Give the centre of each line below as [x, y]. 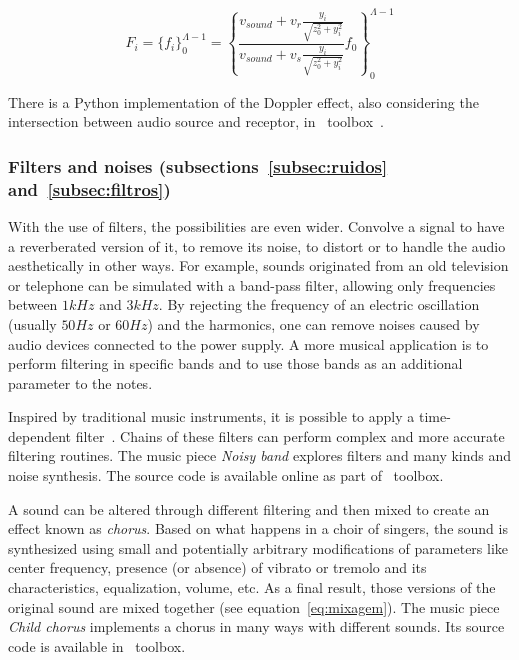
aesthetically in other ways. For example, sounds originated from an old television [258, 265]
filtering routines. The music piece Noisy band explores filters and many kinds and [260, 455]
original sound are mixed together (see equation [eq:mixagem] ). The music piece [254, 606]
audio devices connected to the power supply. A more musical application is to [248, 343]
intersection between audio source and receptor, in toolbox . [196, 121]
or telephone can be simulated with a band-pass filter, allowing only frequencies [252, 284]
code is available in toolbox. [97, 645]
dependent [40, 435]
